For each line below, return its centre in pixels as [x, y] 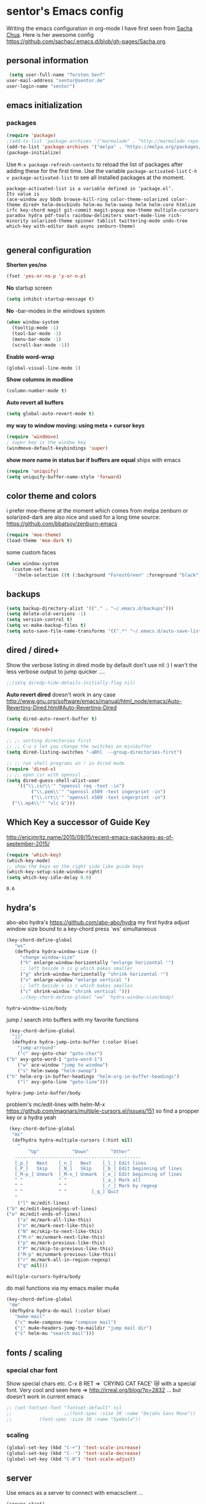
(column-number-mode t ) [37, 391]
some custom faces [31, 553]
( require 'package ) [31, 136]
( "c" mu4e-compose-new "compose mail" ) [65, 1322]
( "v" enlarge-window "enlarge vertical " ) [75, 980]
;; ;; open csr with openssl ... [49, 775]
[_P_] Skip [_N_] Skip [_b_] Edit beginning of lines [98, 1169]
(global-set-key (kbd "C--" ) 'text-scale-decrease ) [74, 1453]
